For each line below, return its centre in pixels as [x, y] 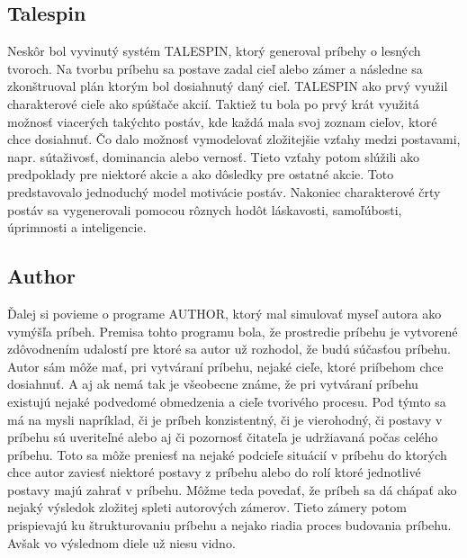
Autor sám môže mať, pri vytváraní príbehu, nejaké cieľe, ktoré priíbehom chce [225, 366]
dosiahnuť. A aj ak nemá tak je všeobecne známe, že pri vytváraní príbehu [213, 384]
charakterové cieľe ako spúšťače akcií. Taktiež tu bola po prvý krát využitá [213, 103]
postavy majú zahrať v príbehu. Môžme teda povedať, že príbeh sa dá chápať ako [232, 489]
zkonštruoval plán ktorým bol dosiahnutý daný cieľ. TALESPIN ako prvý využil [228, 86]
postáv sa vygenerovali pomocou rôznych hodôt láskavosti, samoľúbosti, [205, 209]
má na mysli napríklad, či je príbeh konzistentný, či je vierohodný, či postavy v [225, 419]
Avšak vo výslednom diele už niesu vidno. [121, 542]
